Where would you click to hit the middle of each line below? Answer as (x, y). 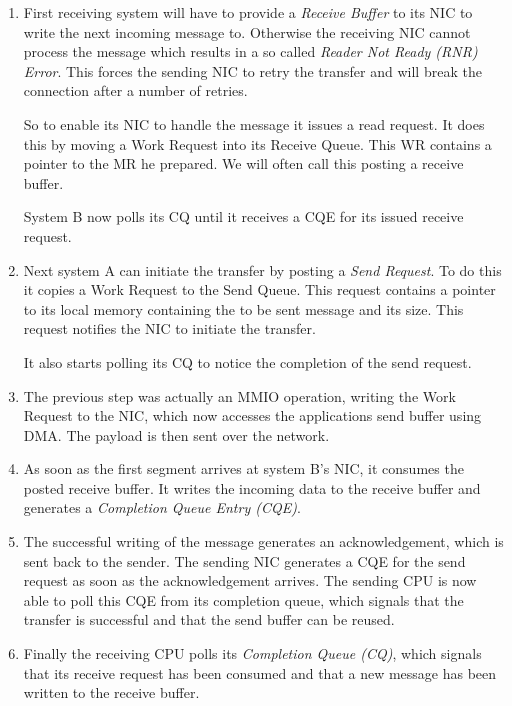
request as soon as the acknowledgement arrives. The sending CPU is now (250, 580)
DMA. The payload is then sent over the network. (176, 434)
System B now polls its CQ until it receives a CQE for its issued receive (243, 216)
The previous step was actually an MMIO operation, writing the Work (239, 395)
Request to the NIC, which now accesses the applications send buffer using (252, 415)
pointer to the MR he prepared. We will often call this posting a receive (243, 163)
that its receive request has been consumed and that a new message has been (260, 672)
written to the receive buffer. (111, 692)
